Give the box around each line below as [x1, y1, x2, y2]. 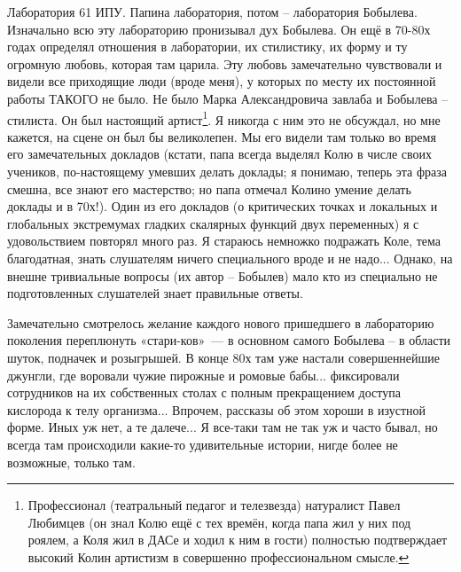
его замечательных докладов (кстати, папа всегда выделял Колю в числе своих [7, 145, 432, 163]
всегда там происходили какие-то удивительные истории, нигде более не [7, 435, 398, 453]
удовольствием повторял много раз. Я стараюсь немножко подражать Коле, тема [7, 231, 441, 250]
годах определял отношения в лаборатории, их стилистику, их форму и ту [7, 37, 408, 56]
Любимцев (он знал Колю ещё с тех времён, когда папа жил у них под [27, 513, 411, 531]
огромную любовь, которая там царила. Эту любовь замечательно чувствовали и [7, 54, 442, 73]
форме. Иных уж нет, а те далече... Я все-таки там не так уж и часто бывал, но [7, 418, 438, 436]
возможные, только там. [7, 452, 136, 471]
